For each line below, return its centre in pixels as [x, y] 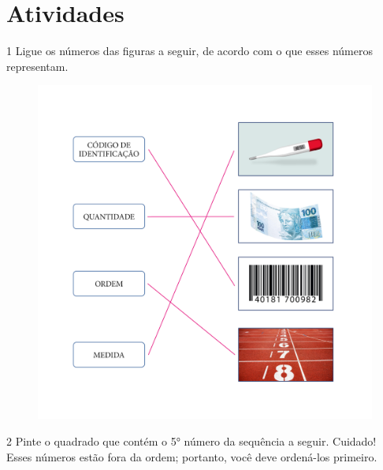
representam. [37, 66]
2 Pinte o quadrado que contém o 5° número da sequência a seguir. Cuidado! [191, 440]
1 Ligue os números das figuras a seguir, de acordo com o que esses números [190, 51]
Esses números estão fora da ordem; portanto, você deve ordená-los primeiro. [192, 456]
